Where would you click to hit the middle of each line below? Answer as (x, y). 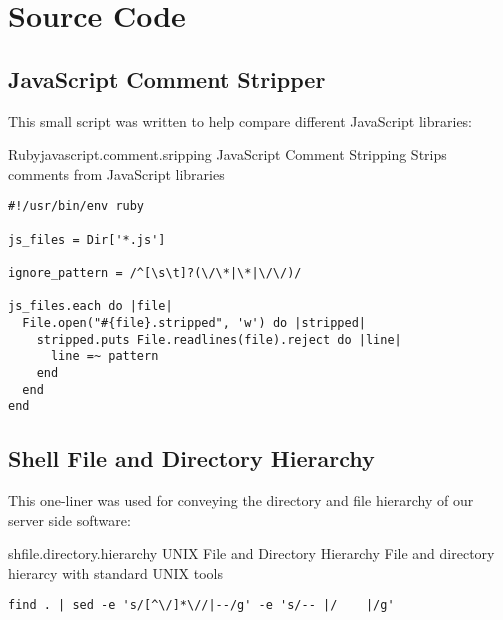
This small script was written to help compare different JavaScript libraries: (240, 120)
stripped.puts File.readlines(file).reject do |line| (219, 339)
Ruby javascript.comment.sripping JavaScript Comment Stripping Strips (227, 154)
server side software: (69, 519)
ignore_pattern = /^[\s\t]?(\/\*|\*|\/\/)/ (155, 272)
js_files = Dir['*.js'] (87, 239)
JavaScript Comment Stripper (167, 78)
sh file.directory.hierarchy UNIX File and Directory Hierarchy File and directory (251, 553)
